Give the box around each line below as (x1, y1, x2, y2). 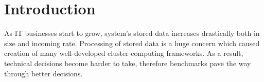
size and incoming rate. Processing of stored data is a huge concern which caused (4, 37, 260, 48)
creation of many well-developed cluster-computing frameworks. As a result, (4, 48, 243, 58)
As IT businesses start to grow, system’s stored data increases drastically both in (4, 28, 260, 38)
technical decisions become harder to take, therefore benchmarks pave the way (4, 57, 251, 68)
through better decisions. (4, 68, 83, 78)
